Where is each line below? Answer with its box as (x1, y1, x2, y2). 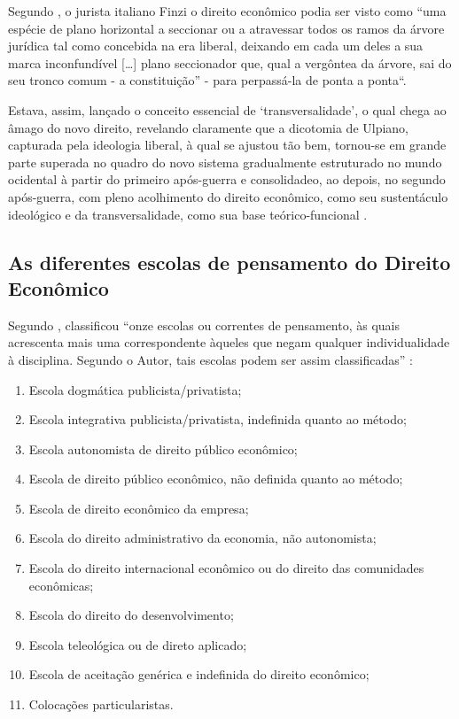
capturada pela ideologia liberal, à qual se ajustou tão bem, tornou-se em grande (8, 135, 447, 154)
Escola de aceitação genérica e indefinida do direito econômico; (28, 665, 370, 684)
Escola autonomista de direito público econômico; (28, 439, 298, 458)
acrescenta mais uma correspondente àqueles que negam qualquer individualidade (8, 333, 450, 352)
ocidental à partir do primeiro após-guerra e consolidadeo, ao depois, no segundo (8, 170, 446, 189)
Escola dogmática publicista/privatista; (28, 380, 242, 398)
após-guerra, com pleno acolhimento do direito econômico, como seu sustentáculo (8, 187, 448, 205)
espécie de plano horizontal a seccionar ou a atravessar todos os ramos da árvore (8, 19, 445, 37)
